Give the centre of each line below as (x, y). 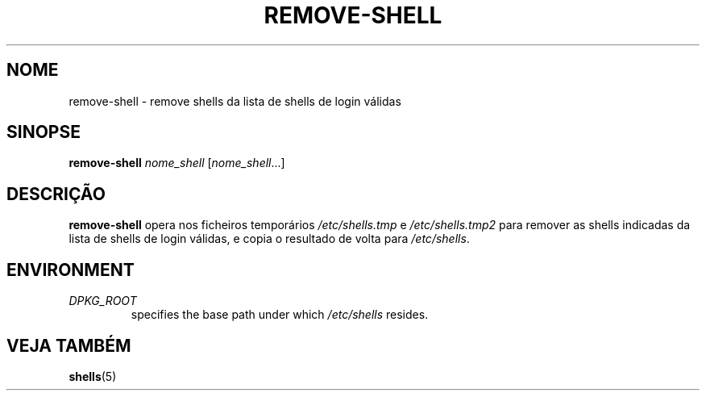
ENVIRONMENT (71, 270)
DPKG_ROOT (103, 301)
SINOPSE (44, 132)
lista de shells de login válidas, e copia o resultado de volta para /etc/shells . (269, 239)
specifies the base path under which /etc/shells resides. (280, 315)
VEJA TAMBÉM (69, 345)
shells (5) (93, 376)
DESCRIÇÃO (56, 194)
